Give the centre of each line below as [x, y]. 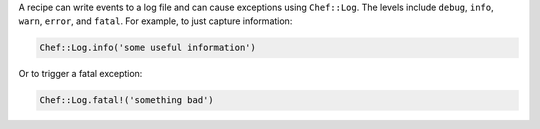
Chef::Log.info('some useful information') [148, 48]
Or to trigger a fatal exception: [80, 74]
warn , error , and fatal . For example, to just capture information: [155, 21]
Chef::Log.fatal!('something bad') [126, 100]
